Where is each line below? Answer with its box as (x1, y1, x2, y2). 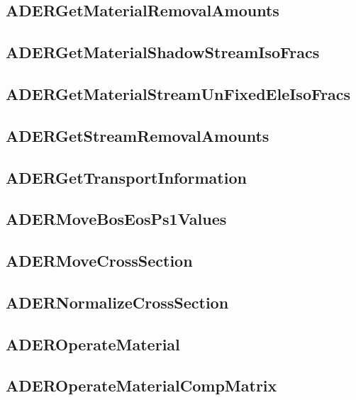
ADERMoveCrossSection (6, 250, 193, 272)
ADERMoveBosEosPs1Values (6, 208, 227, 230)
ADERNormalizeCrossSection (6, 291, 229, 313)
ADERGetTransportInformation (6, 166, 247, 188)
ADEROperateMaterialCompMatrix (6, 374, 277, 396)
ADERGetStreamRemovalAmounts (6, 124, 269, 146)
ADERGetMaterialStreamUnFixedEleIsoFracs (6, 82, 351, 104)
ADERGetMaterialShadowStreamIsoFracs (6, 41, 320, 63)
